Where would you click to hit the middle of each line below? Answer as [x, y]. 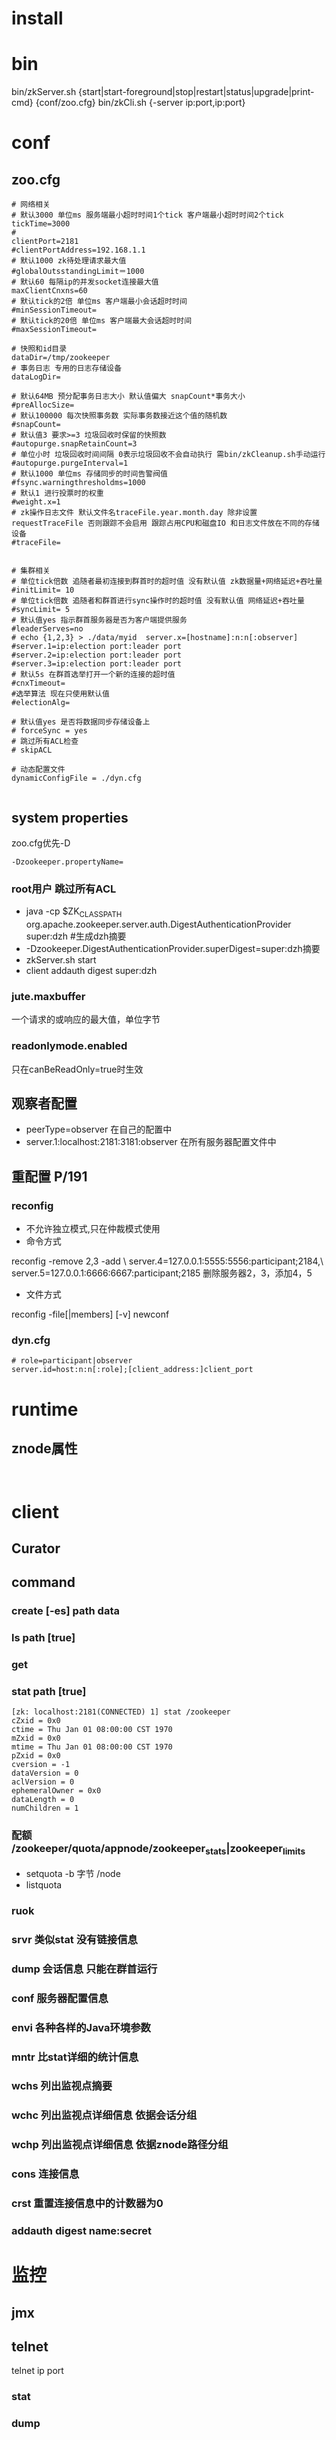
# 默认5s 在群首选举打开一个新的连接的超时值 [93, 675]
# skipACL [32, 750]
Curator [36, 1548]
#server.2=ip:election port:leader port [97, 655]
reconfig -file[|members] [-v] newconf [90, 1314]
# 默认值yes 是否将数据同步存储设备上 [81, 722]
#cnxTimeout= [38, 683]
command [43, 1582]
